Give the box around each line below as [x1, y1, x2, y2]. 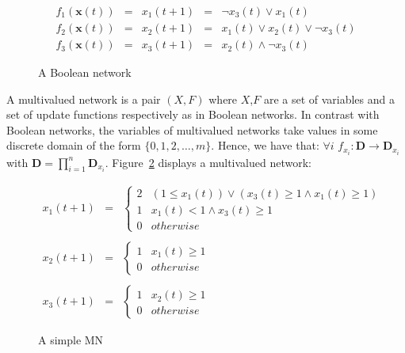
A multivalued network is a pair [6, 90, 161, 107]
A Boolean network [38, 64, 132, 81]
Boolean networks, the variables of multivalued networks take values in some [6, 121, 378, 138]
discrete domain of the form [6, 137, 141, 154]
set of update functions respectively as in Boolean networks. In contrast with [6, 106, 380, 123]
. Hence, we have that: [211, 137, 319, 154]
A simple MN [38, 332, 104, 348]
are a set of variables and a [263, 90, 395, 107]
